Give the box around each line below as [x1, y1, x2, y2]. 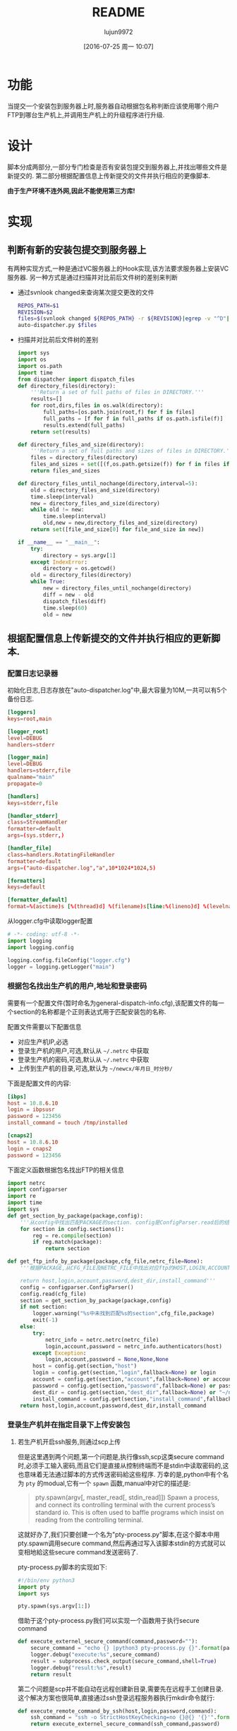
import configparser [7, 1186, 68, 1194]
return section [44, 1245, 90, 1252]
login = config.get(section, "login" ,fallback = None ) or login [32, 1369, 217, 1376]
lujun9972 [104, 28, 133, 36]
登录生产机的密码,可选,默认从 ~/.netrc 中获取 [17, 1055, 150, 1064]
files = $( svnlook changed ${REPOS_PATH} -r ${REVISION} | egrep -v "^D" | [17, 315, 230, 322]
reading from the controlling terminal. [35, 1516, 144, 1524]
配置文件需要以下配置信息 [7, 1022, 82, 1031]
